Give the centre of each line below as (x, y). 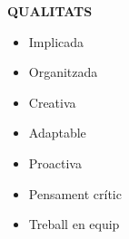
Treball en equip (74, 224)
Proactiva (55, 163)
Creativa (52, 102)
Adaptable (57, 133)
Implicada (56, 41)
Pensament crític (75, 193)
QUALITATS (50, 11)
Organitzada (63, 72)
